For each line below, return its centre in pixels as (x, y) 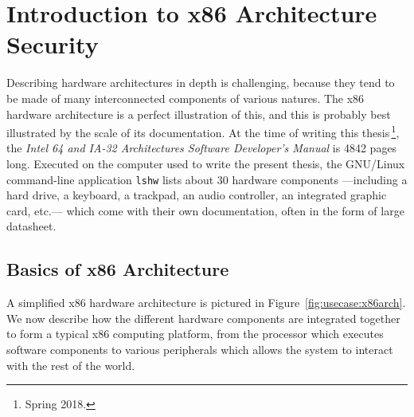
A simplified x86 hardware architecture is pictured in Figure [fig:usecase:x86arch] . (206, 303)
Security (53, 44)
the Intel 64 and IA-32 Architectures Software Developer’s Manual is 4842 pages (202, 148)
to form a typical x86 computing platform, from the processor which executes (195, 334)
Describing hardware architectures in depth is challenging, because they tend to (201, 83)
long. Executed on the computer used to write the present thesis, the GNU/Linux (206, 163)
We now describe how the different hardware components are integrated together (203, 318)
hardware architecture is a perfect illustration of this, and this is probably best (199, 114)
